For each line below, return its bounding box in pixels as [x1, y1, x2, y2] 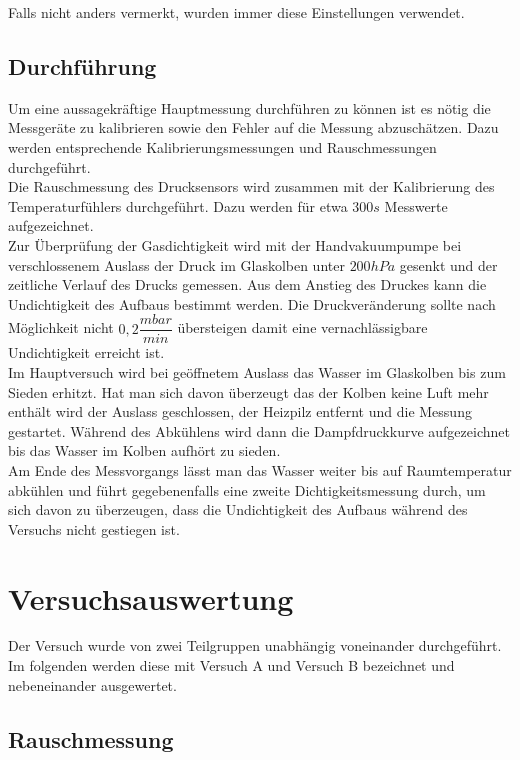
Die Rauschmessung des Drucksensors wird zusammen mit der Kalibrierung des [8, 176, 495, 197]
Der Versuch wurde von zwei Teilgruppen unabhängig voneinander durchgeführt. [8, 635, 502, 656]
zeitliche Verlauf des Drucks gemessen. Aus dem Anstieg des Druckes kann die [8, 274, 487, 295]
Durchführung [8, 50, 157, 81]
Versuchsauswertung [8, 577, 294, 618]
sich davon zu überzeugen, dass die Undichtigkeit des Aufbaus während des [8, 499, 468, 520]
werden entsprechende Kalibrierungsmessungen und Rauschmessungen [8, 136, 437, 157]
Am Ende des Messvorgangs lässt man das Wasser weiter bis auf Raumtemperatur [8, 459, 512, 480]
